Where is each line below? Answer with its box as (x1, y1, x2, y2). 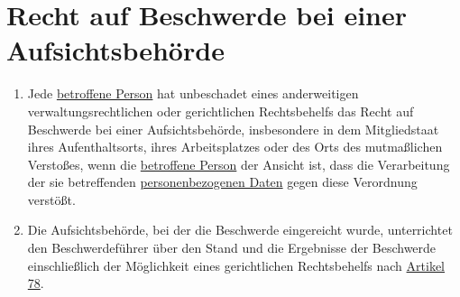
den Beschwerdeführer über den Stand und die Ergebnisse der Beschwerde (27, 238, 437, 257)
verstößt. (27, 190, 76, 209)
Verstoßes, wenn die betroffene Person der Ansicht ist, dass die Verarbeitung (27, 154, 450, 173)
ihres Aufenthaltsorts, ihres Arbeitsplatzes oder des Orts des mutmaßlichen (27, 137, 443, 156)
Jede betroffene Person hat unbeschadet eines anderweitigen (27, 84, 359, 103)
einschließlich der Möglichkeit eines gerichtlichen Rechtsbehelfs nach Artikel (27, 255, 445, 274)
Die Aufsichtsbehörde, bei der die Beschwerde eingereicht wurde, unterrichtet (27, 220, 453, 239)
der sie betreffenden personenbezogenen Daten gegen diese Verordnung (27, 172, 418, 191)
